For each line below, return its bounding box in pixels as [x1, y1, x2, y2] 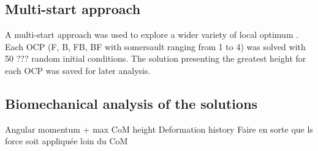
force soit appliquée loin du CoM [5, 134, 128, 147]
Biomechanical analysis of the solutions [5, 94, 258, 112]
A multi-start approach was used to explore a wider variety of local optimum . [5, 28, 299, 41]
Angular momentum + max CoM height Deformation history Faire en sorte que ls [5, 122, 313, 135]
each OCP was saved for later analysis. [5, 64, 151, 76]
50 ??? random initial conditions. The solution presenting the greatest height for [5, 52, 306, 65]
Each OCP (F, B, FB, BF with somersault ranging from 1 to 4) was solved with [5, 40, 306, 53]
